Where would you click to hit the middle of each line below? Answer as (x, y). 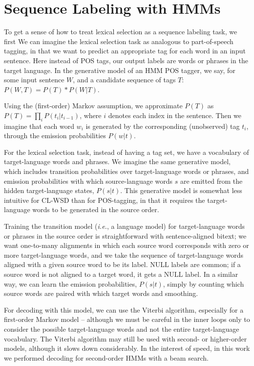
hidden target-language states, (49, 190)
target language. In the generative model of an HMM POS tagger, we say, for (120, 70)
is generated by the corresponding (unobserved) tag (163, 126)
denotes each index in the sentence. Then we (175, 115)
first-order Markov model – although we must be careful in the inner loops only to (127, 319)
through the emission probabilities (55, 135)
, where (91, 115)
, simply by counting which (203, 283)
